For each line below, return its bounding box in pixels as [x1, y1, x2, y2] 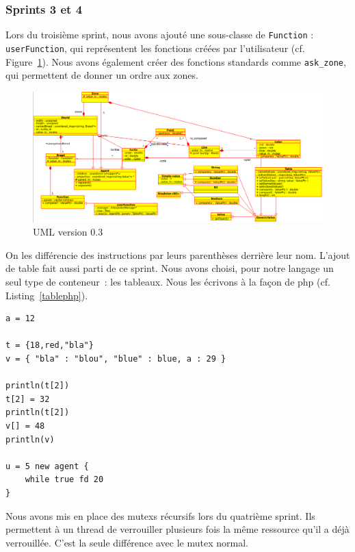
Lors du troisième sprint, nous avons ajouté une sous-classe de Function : [5, 27, 314, 42]
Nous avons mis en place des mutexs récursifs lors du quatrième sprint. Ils [5, 508, 315, 523]
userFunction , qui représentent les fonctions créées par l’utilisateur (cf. [5, 40, 305, 55]
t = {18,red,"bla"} [5, 340, 94, 351]
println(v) [5, 434, 55, 444]
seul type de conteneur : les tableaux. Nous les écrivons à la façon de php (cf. [5, 275, 330, 289]
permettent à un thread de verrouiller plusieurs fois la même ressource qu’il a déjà [5, 522, 350, 536]
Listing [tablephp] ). [5, 288, 88, 302]
